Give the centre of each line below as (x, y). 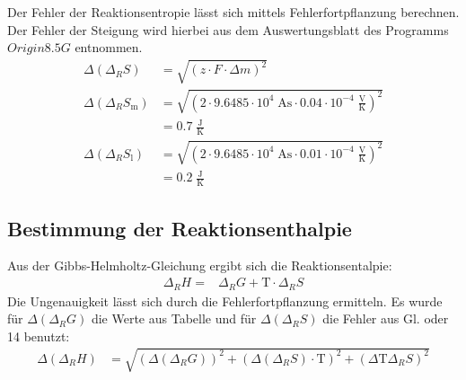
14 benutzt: (39, 336)
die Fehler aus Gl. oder (386, 318)
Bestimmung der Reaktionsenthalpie (180, 228)
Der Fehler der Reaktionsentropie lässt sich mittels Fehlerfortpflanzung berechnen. (233, 12)
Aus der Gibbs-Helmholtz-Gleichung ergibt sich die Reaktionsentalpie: (200, 265)
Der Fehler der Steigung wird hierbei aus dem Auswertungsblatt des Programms (228, 29)
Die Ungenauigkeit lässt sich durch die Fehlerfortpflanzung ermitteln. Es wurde (225, 300)
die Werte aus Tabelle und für (174, 318)
